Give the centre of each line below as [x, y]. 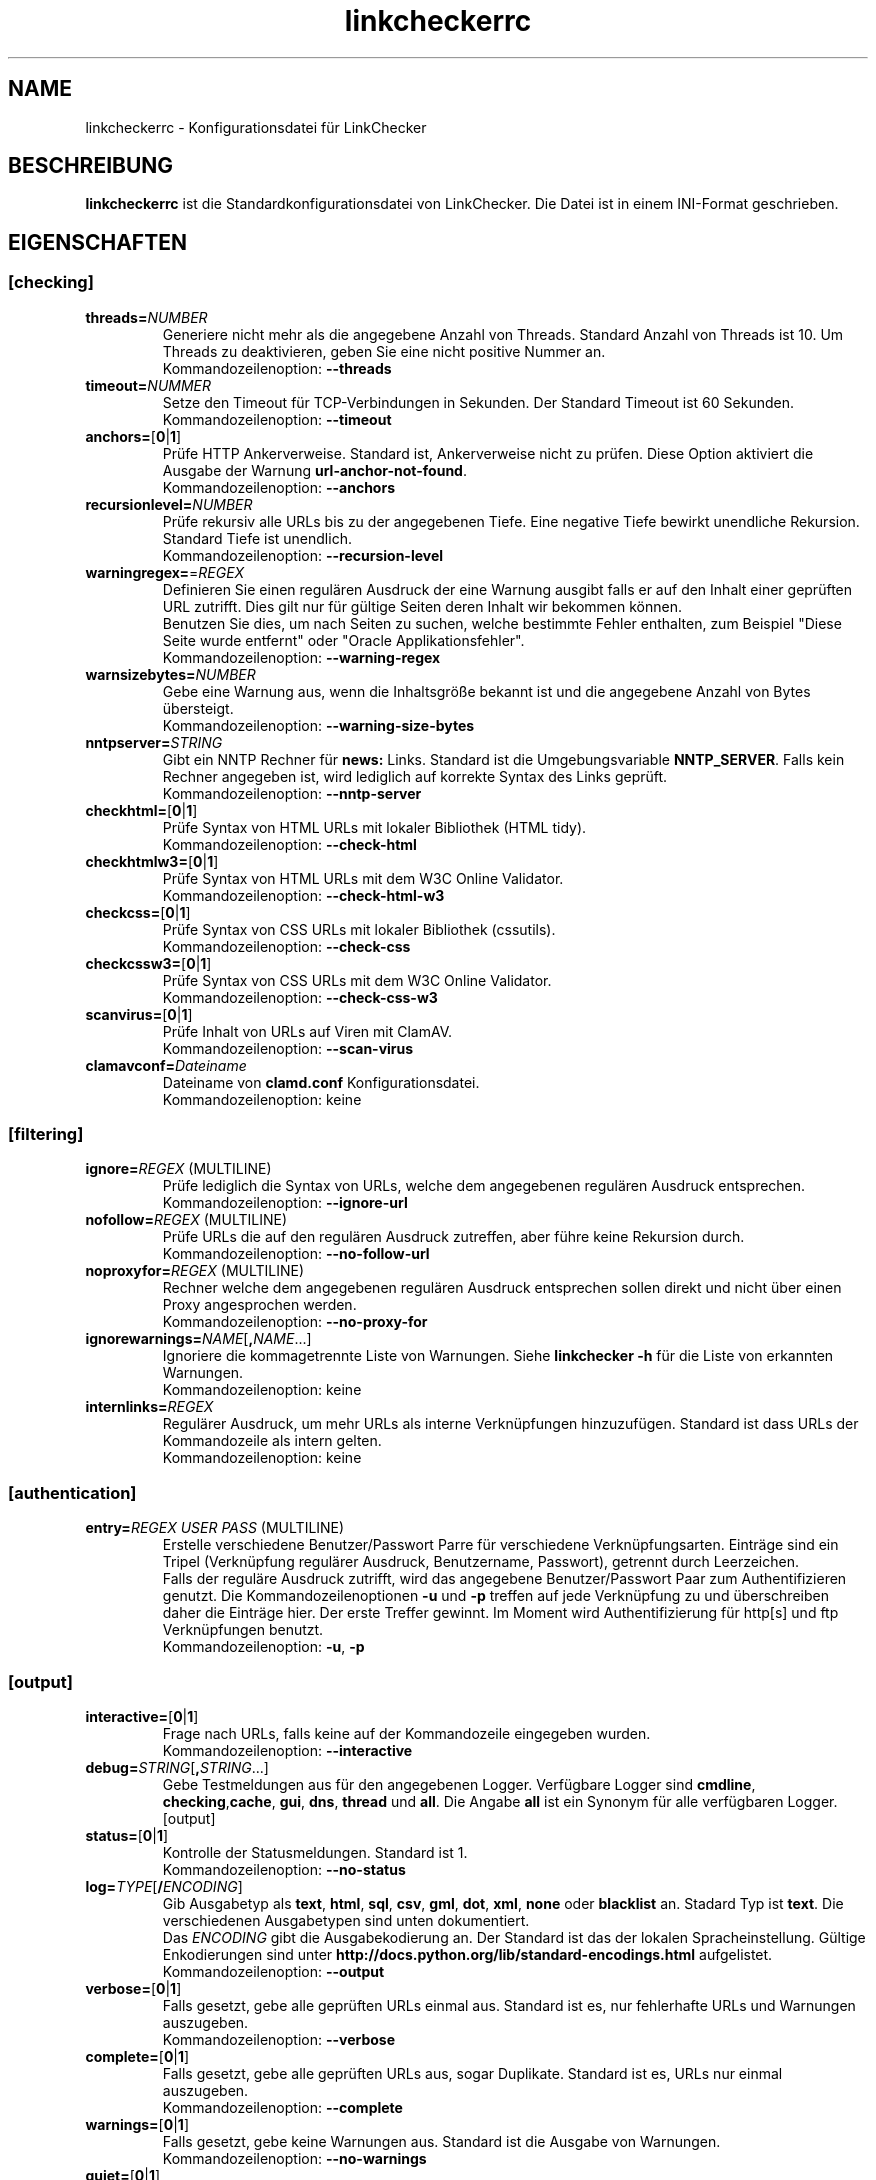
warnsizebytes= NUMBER [170, 674]
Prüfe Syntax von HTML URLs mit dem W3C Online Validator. [363, 878]
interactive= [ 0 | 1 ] [142, 1716]
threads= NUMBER [146, 317]
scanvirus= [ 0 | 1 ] [139, 1014]
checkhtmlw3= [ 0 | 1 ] [152, 861]
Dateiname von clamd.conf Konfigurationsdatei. [321, 1082]
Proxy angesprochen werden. [259, 1305]
